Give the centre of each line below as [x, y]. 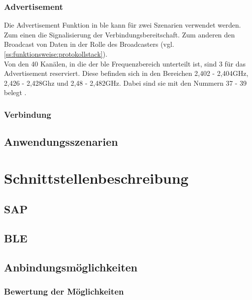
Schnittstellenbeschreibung [96, 178]
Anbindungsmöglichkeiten [71, 267]
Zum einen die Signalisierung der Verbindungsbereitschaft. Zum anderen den [120, 34]
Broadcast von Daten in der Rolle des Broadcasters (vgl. [89, 44]
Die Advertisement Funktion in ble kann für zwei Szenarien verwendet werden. [123, 25]
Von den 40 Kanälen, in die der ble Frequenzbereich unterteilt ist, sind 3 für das [125, 63]
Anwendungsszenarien [61, 142]
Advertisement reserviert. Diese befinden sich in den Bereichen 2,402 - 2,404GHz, [126, 73]
